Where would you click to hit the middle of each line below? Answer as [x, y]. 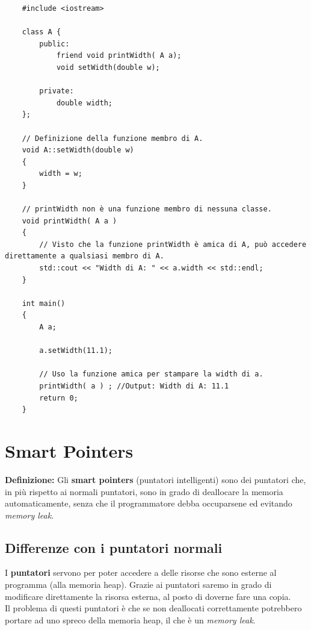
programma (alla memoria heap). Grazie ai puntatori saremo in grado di [138, 585]
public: [54, 44]
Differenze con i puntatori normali [114, 547]
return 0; [59, 398]
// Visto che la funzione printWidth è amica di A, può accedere [173, 244]
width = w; [61, 174]
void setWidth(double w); [108, 67]
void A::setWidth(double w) [78, 150]
